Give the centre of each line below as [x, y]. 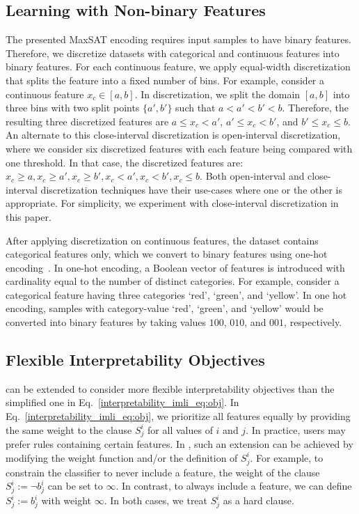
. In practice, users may [296, 429]
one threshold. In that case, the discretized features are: [125, 162]
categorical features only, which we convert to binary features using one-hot [167, 254]
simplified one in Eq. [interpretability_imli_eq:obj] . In [122, 402]
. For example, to [287, 457]
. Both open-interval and [252, 176]
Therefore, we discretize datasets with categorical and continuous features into [173, 53]
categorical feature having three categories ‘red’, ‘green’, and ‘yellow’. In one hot [176, 294]
